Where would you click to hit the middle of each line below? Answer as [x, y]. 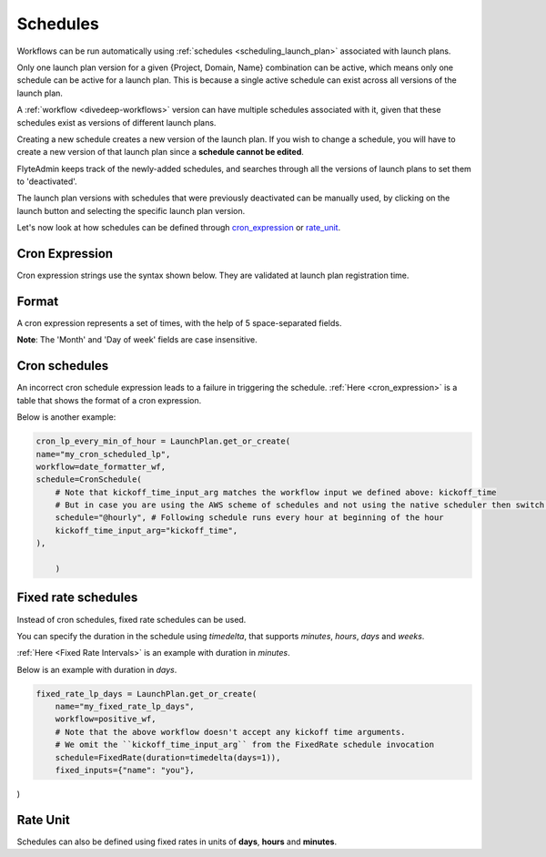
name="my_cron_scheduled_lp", [103, 454]
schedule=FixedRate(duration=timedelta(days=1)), [168, 757]
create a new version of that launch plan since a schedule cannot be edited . [161, 152]
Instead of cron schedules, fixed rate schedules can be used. [131, 619]
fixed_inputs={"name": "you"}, [125, 770]
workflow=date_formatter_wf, [101, 466]
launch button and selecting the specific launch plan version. [131, 210]
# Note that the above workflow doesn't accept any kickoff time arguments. [230, 732]
